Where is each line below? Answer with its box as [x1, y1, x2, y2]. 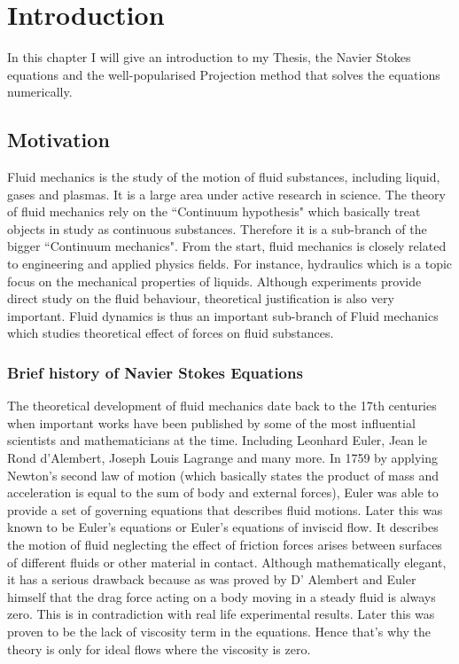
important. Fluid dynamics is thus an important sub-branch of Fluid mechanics [7, 306, 439, 324]
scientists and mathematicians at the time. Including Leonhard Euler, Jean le [7, 431, 427, 449]
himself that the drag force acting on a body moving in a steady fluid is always [7, 587, 436, 605]
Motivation [7, 126, 110, 153]
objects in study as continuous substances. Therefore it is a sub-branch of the [7, 219, 427, 238]
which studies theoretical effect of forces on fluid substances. [7, 324, 334, 342]
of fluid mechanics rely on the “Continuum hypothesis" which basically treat [7, 202, 421, 221]
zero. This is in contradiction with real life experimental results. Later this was [7, 605, 435, 623]
